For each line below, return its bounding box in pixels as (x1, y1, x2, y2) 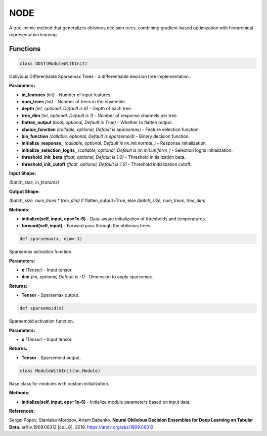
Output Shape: (9, 188, 40, 194)
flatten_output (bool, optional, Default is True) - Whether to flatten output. (21, 120, 173, 125)
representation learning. (9, 31, 58, 37)
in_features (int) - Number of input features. (21, 92, 112, 98)
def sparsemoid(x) (19, 306, 64, 311)
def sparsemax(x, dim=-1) (19, 236, 83, 242)
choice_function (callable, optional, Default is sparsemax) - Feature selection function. (21, 126, 200, 132)
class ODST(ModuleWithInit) (19, 61, 88, 66)
